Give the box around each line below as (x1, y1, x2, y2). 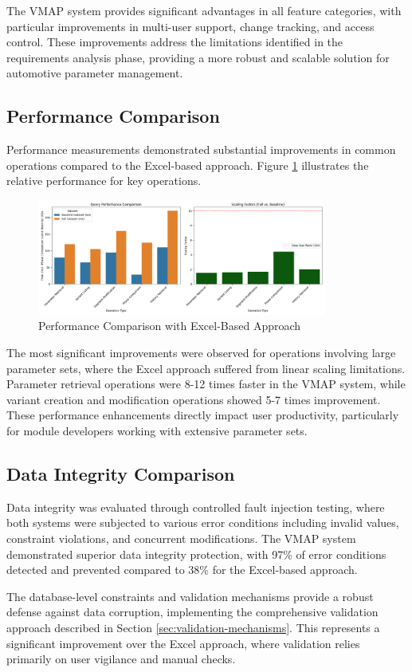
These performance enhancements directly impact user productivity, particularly (6, 407, 399, 423)
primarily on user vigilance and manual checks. (6, 650, 236, 667)
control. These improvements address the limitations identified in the (6, 33, 343, 50)
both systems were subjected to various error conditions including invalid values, (6, 514, 399, 531)
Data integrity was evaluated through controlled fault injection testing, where (6, 498, 385, 515)
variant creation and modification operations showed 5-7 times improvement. (6, 391, 381, 407)
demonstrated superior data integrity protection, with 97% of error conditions (6, 545, 386, 562)
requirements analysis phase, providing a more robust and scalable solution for (6, 49, 390, 65)
